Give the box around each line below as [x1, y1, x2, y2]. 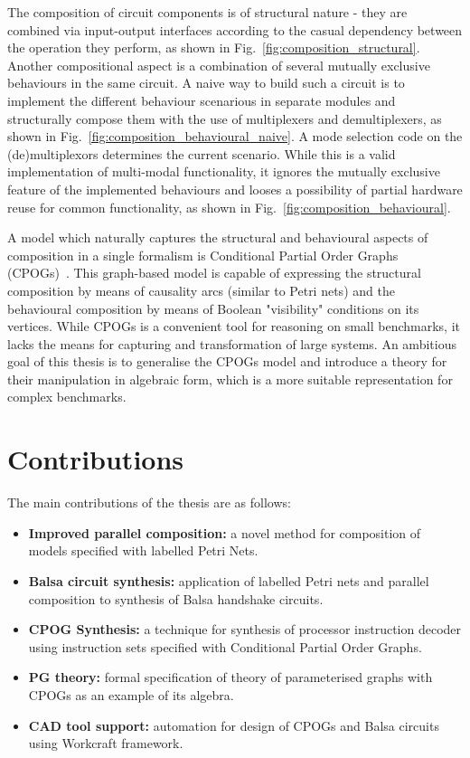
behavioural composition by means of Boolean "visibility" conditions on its [7, 298, 419, 317]
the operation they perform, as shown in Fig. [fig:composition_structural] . [7, 38, 420, 57]
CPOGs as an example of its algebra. [28, 685, 234, 704]
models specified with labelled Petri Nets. [28, 541, 258, 560]
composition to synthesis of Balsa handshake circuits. [28, 589, 324, 608]
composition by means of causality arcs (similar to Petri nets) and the [7, 280, 395, 299]
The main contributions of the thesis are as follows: [7, 493, 291, 512]
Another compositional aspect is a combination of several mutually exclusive [7, 55, 430, 74]
